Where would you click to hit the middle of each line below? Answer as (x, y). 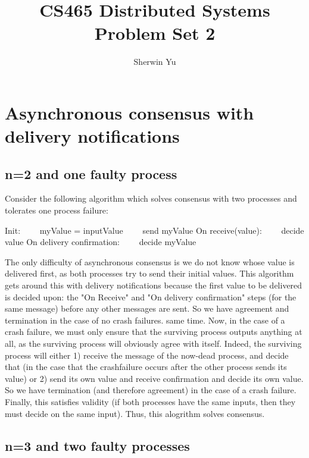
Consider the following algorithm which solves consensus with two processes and (151, 198)
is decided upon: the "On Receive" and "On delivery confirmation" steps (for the (151, 297)
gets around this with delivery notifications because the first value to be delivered (154, 285)
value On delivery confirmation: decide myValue (101, 242)
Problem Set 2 (155, 33)
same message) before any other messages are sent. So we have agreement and (147, 308)
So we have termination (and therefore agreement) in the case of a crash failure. (151, 390)
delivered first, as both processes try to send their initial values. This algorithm (149, 273)
